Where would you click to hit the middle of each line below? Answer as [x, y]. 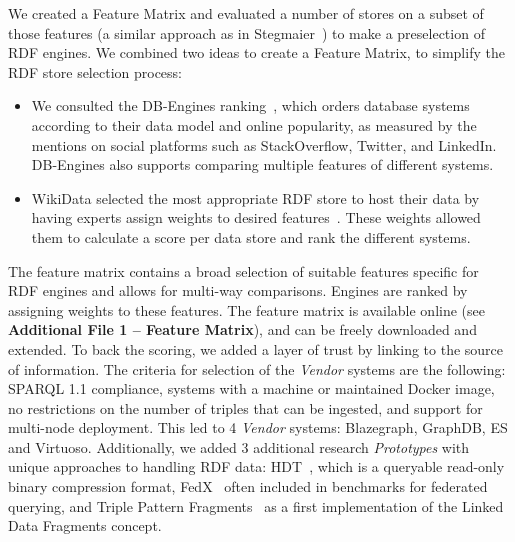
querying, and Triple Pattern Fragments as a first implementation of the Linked [256, 505]
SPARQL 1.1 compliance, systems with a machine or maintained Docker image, [251, 388]
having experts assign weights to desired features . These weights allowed [256, 217]
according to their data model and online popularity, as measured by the [254, 124]
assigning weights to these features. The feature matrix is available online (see [246, 309]
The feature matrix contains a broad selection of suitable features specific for [243, 270]
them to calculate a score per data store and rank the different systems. [251, 236]
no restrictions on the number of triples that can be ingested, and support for [245, 407]
